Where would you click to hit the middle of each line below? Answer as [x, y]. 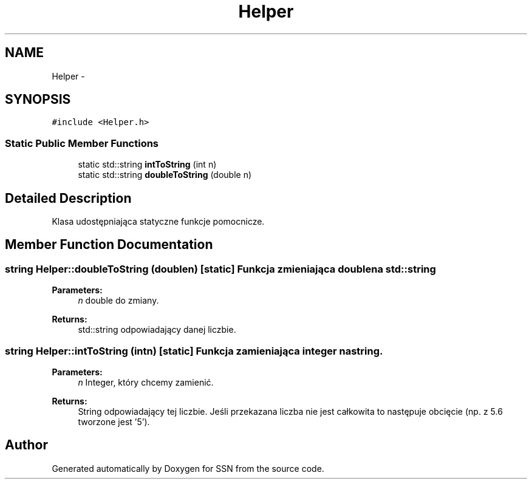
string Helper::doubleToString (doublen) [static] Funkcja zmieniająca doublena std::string [220, 269]
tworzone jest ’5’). [114, 422]
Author [26, 445]
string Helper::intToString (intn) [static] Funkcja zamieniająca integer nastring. [194, 351]
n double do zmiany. [118, 301]
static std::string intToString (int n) [147, 165]
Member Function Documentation [109, 245]
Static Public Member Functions [82, 143]
